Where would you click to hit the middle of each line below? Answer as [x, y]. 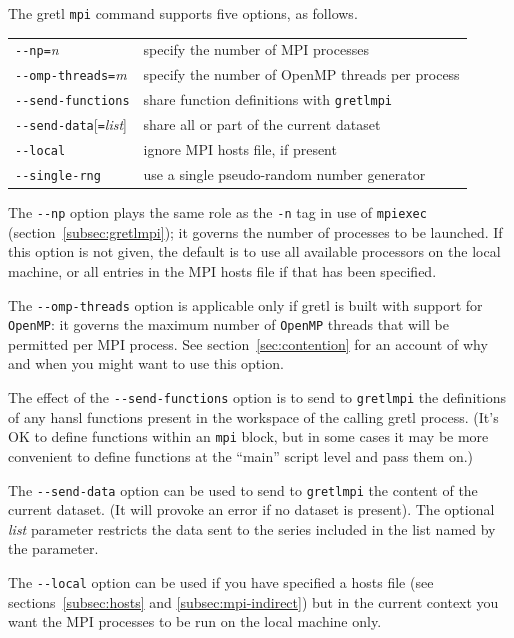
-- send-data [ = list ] [71, 124]
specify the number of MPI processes [256, 49]
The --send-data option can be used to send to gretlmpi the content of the [243, 489]
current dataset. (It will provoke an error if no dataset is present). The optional [251, 509]
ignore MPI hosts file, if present [240, 149]
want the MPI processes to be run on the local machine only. [195, 621]
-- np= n [37, 49]
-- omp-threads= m [71, 74]
